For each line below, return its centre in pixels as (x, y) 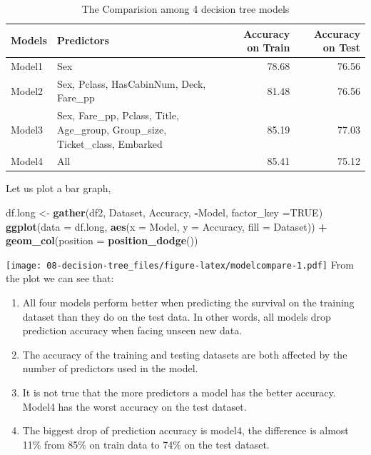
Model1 (27, 66)
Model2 (27, 90)
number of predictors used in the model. (110, 368)
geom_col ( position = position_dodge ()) (102, 240)
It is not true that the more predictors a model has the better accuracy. (179, 392)
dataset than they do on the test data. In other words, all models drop (177, 316)
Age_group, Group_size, (112, 129)
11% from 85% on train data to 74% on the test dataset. (146, 444)
